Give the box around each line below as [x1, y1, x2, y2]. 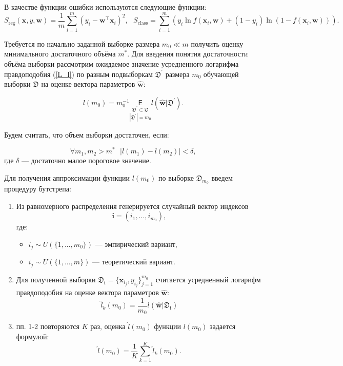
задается [209, 321, 236, 332]
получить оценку [191, 38, 244, 49]
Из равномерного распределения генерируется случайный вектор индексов [16, 200, 249, 211]
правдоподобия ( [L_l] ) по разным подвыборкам [4, 68, 153, 79]
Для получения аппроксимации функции [4, 172, 130, 183]
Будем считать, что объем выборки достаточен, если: [4, 129, 169, 140]
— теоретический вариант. [92, 256, 175, 267]
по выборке [158, 172, 194, 183]
